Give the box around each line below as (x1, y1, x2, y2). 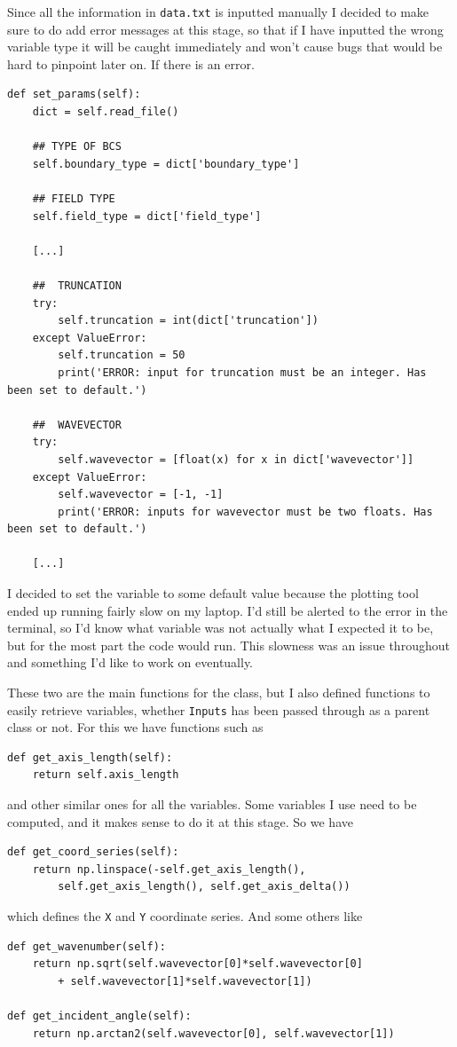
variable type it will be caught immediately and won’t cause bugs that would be (7, 37, 443, 56)
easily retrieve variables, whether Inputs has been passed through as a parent (7, 700, 430, 719)
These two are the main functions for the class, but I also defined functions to (7, 683, 430, 702)
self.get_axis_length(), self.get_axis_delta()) (58, 880, 351, 893)
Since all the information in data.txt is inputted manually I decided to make (7, 3, 429, 20)
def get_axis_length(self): (7, 751, 173, 764)
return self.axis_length (32, 768, 179, 782)
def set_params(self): (7, 88, 141, 101)
